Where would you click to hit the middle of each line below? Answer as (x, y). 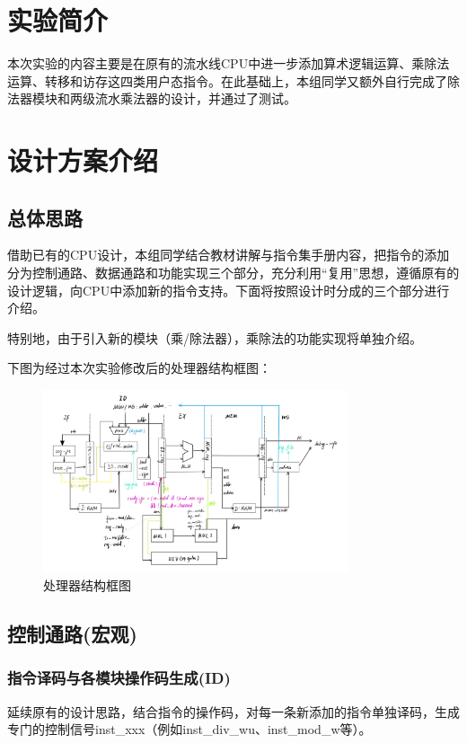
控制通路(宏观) (72, 633)
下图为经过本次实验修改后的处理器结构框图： (139, 368)
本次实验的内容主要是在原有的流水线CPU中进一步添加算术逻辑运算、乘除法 (229, 63)
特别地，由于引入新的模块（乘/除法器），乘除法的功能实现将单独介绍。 (215, 337)
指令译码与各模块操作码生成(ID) (119, 678)
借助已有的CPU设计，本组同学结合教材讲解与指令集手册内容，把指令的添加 (229, 255)
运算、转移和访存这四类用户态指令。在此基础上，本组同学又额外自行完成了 (227, 80)
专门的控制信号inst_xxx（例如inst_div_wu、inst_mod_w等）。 (189, 729)
